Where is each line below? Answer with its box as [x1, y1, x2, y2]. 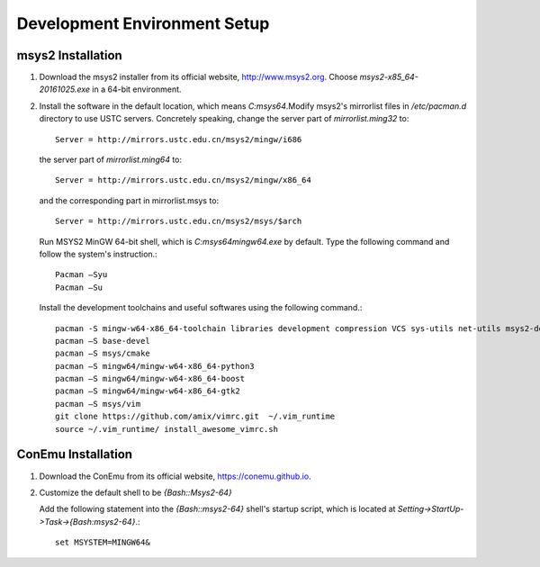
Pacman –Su [55, 282, 103, 292]
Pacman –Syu [55, 270, 108, 280]
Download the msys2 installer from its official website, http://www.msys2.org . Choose [39, 72, 358, 83]
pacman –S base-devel [55, 336, 150, 346]
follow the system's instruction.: [39, 248, 157, 259]
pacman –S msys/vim [55, 399, 141, 409]
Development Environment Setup [16, 13, 270, 33]
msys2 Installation [16, 48, 123, 63]
